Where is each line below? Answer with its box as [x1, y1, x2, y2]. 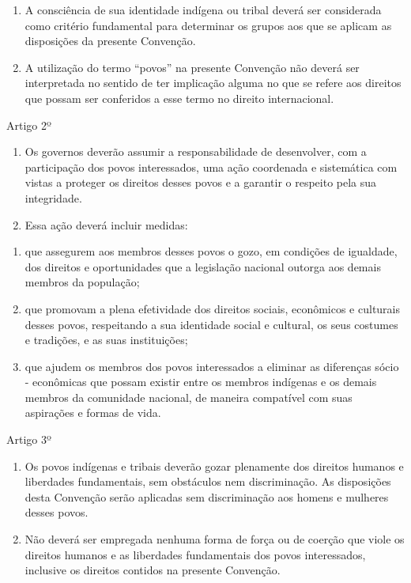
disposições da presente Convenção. [25, 32, 196, 49]
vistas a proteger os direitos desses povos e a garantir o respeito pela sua [25, 174, 377, 191]
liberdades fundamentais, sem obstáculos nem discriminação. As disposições [25, 473, 391, 490]
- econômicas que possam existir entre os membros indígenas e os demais [25, 373, 377, 390]
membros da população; [25, 274, 140, 290]
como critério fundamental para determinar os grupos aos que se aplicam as [25, 17, 392, 33]
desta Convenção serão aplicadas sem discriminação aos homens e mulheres [25, 488, 389, 505]
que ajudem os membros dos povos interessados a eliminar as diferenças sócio [25, 358, 399, 374]
